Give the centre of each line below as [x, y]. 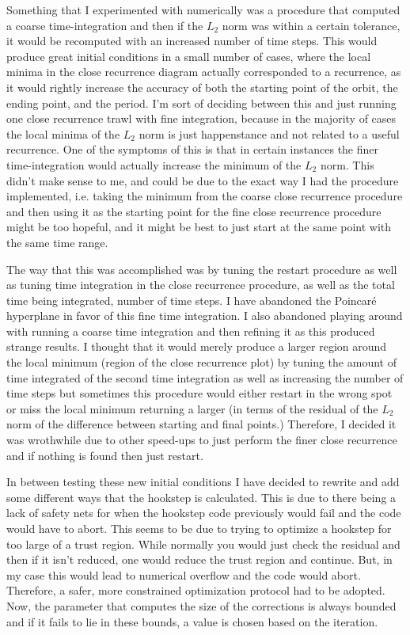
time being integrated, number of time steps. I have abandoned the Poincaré [192, 300]
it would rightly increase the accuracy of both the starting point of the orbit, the [202, 87]
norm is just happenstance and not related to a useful [269, 133]
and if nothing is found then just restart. [105, 455]
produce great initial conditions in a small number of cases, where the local [189, 56]
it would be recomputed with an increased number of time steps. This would [192, 41]
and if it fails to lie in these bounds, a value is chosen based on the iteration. [192, 621]
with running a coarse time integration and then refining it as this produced [191, 331]
